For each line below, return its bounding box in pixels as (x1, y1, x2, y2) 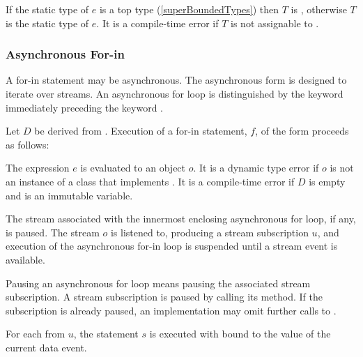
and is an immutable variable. (6, 188, 133, 202)
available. (6, 252, 45, 266)
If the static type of (6, 2, 89, 16)
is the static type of (6, 15, 89, 30)
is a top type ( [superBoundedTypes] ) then (99, 2, 279, 16)
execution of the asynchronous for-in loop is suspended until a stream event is (6, 238, 338, 253)
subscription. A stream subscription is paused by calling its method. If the (6, 289, 323, 304)
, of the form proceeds (255, 123, 349, 138)
